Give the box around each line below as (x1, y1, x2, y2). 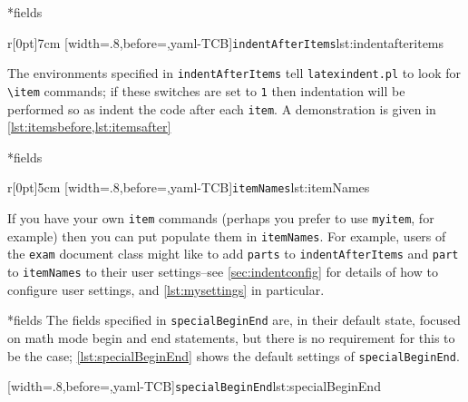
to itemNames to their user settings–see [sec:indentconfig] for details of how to (7, 262, 438, 281)
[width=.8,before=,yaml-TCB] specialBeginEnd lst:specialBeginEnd (7, 377, 381, 396)
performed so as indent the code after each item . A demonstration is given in (7, 99, 436, 118)
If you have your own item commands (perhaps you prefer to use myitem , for (7, 209, 434, 228)
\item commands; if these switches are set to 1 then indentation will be (7, 81, 405, 100)
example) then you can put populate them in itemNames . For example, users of (7, 226, 446, 245)
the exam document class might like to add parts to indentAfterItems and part (7, 244, 459, 263)
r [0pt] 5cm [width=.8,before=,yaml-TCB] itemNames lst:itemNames (7, 178, 370, 197)
